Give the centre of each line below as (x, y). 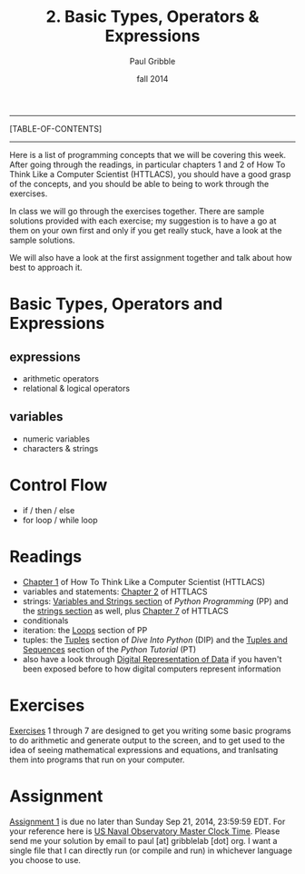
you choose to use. (45, 859)
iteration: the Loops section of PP (85, 630)
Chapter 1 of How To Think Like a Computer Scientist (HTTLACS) (144, 581)
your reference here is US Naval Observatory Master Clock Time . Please (145, 831)
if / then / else (49, 510)
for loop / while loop (60, 520)
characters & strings (60, 448)
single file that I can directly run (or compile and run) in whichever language (151, 850)
